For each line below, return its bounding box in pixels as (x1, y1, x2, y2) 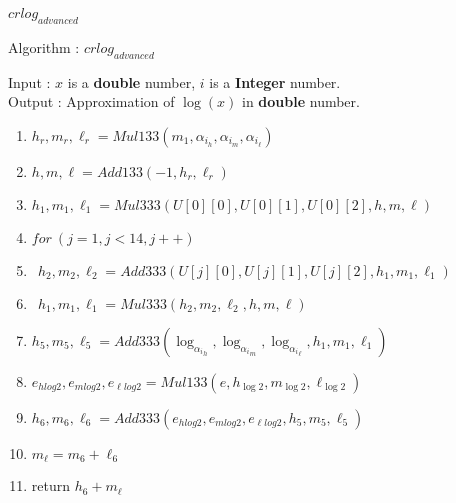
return (31, 475, 71, 496)
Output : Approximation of (8, 91, 175, 112)
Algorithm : (8, 36, 80, 57)
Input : (8, 71, 51, 92)
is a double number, (67, 71, 196, 92)
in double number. (242, 91, 360, 112)
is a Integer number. (209, 71, 341, 92)
